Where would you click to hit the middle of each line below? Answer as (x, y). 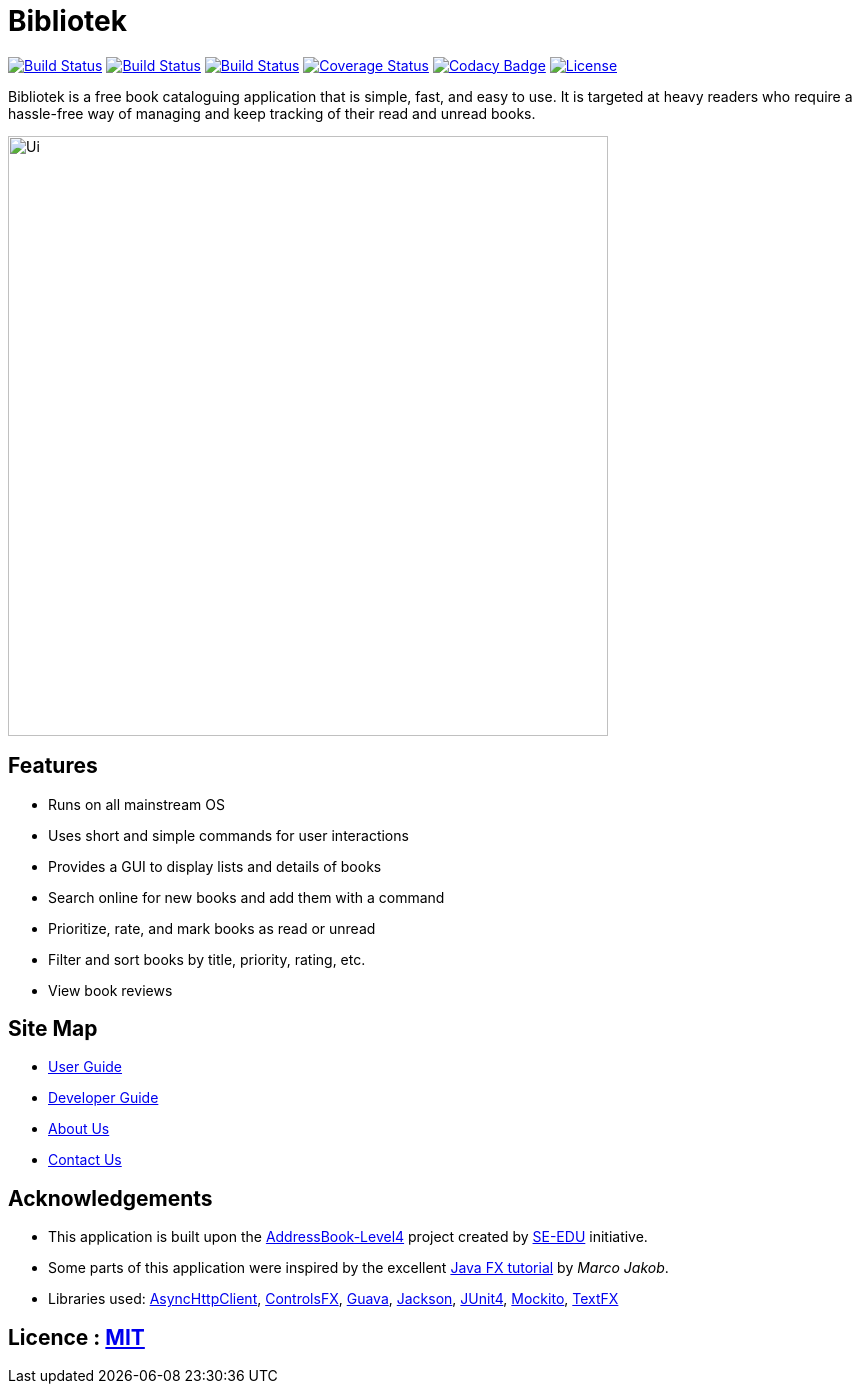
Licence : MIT (76, 1337)
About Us (79, 1129)
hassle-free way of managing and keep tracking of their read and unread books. (272, 113)
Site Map (53, 1029)
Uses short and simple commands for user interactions (228, 835)
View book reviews (110, 990)
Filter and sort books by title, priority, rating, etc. (207, 959)
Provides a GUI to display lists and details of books (215, 866)
